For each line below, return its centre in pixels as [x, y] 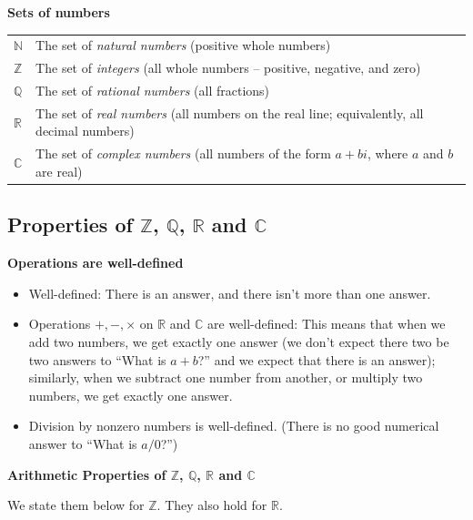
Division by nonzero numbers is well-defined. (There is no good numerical [234, 426]
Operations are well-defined [96, 263]
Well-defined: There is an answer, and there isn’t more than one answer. [230, 293]
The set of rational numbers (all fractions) [153, 91]
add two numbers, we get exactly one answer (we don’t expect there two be [239, 341]
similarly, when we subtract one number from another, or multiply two [226, 377]
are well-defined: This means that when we [327, 324]
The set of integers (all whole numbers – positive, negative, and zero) [228, 68]
